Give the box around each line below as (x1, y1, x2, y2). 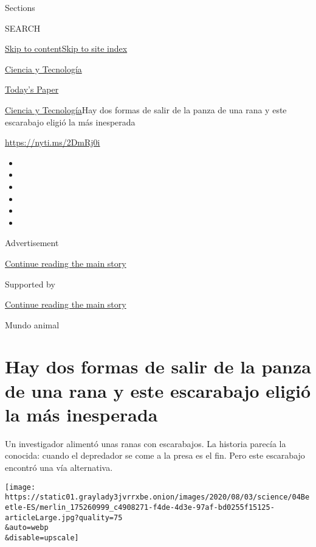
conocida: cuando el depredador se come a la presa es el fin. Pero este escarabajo (5, 449, 305, 462)
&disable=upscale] (5, 533, 79, 542)
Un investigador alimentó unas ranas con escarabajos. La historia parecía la (5, 437, 286, 450)
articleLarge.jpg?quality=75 (5, 513, 123, 522)
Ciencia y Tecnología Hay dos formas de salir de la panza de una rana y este (5, 103, 287, 116)
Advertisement (5, 236, 59, 249)
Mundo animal (5, 318, 60, 331)
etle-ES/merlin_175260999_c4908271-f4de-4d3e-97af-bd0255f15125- (5, 503, 275, 512)
